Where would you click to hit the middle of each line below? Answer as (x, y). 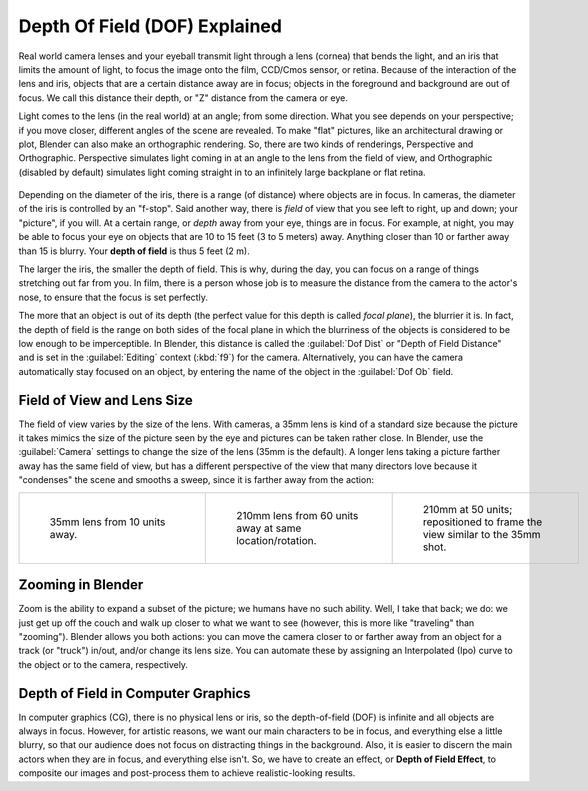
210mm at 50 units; (467, 509)
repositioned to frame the (482, 522)
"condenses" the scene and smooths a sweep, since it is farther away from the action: (196, 480)
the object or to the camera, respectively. (103, 664)
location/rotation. (276, 540)
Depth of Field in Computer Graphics (134, 693)
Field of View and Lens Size (106, 400)
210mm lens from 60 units (297, 515)
